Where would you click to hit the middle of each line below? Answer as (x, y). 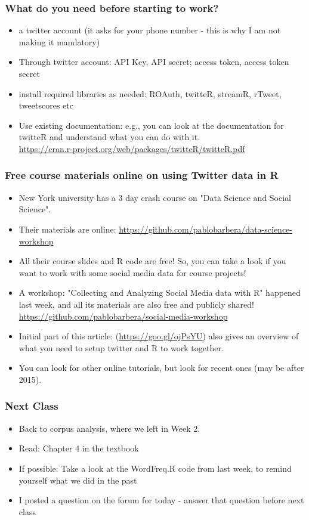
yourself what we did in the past (78, 480)
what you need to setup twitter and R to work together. (121, 347)
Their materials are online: (67, 229)
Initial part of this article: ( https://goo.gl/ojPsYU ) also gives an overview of (159, 336)
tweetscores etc (46, 105)
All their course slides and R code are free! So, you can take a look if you (152, 261)
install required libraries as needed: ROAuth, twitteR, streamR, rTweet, (150, 93)
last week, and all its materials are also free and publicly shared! (136, 304)
